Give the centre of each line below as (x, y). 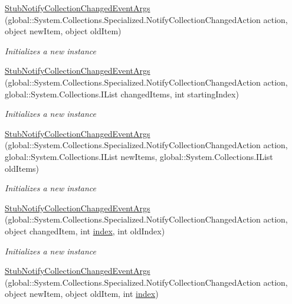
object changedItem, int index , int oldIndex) (85, 231)
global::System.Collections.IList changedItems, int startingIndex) (122, 94)
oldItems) (22, 168)
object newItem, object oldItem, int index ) (82, 294)
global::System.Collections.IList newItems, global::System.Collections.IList (139, 156)
